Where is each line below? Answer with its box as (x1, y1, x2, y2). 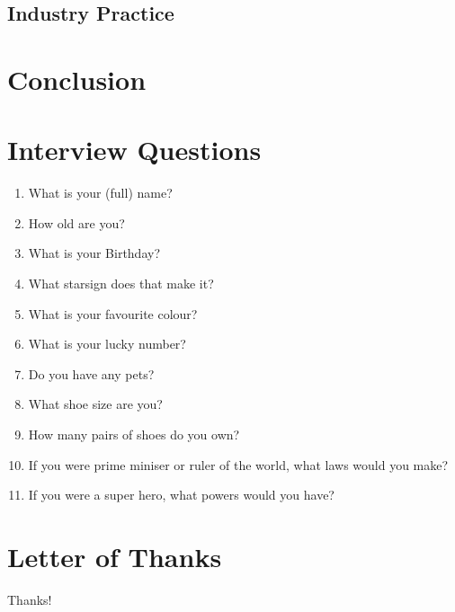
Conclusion (7, 60, 147, 97)
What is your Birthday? (28, 244, 160, 262)
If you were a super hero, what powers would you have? (28, 485, 335, 504)
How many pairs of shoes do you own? (28, 425, 240, 444)
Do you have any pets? (28, 364, 155, 383)
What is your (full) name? (28, 183, 173, 202)
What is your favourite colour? (28, 304, 198, 323)
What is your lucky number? (28, 334, 186, 353)
